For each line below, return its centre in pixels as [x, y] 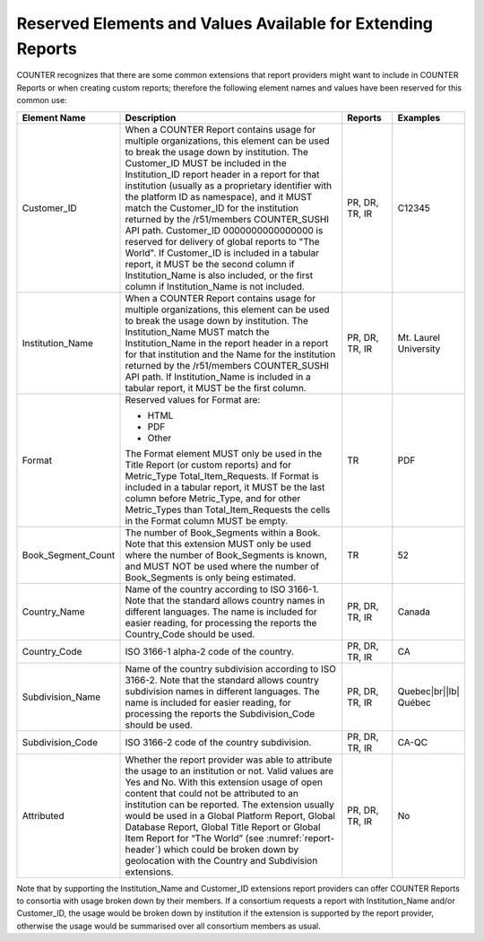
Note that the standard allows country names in [225, 600]
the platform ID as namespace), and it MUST [219, 196]
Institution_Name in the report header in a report [227, 343]
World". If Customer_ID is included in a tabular [222, 253]
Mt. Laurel [419, 337]
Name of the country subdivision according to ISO [230, 668]
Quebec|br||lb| [429, 691]
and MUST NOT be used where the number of [222, 566]
